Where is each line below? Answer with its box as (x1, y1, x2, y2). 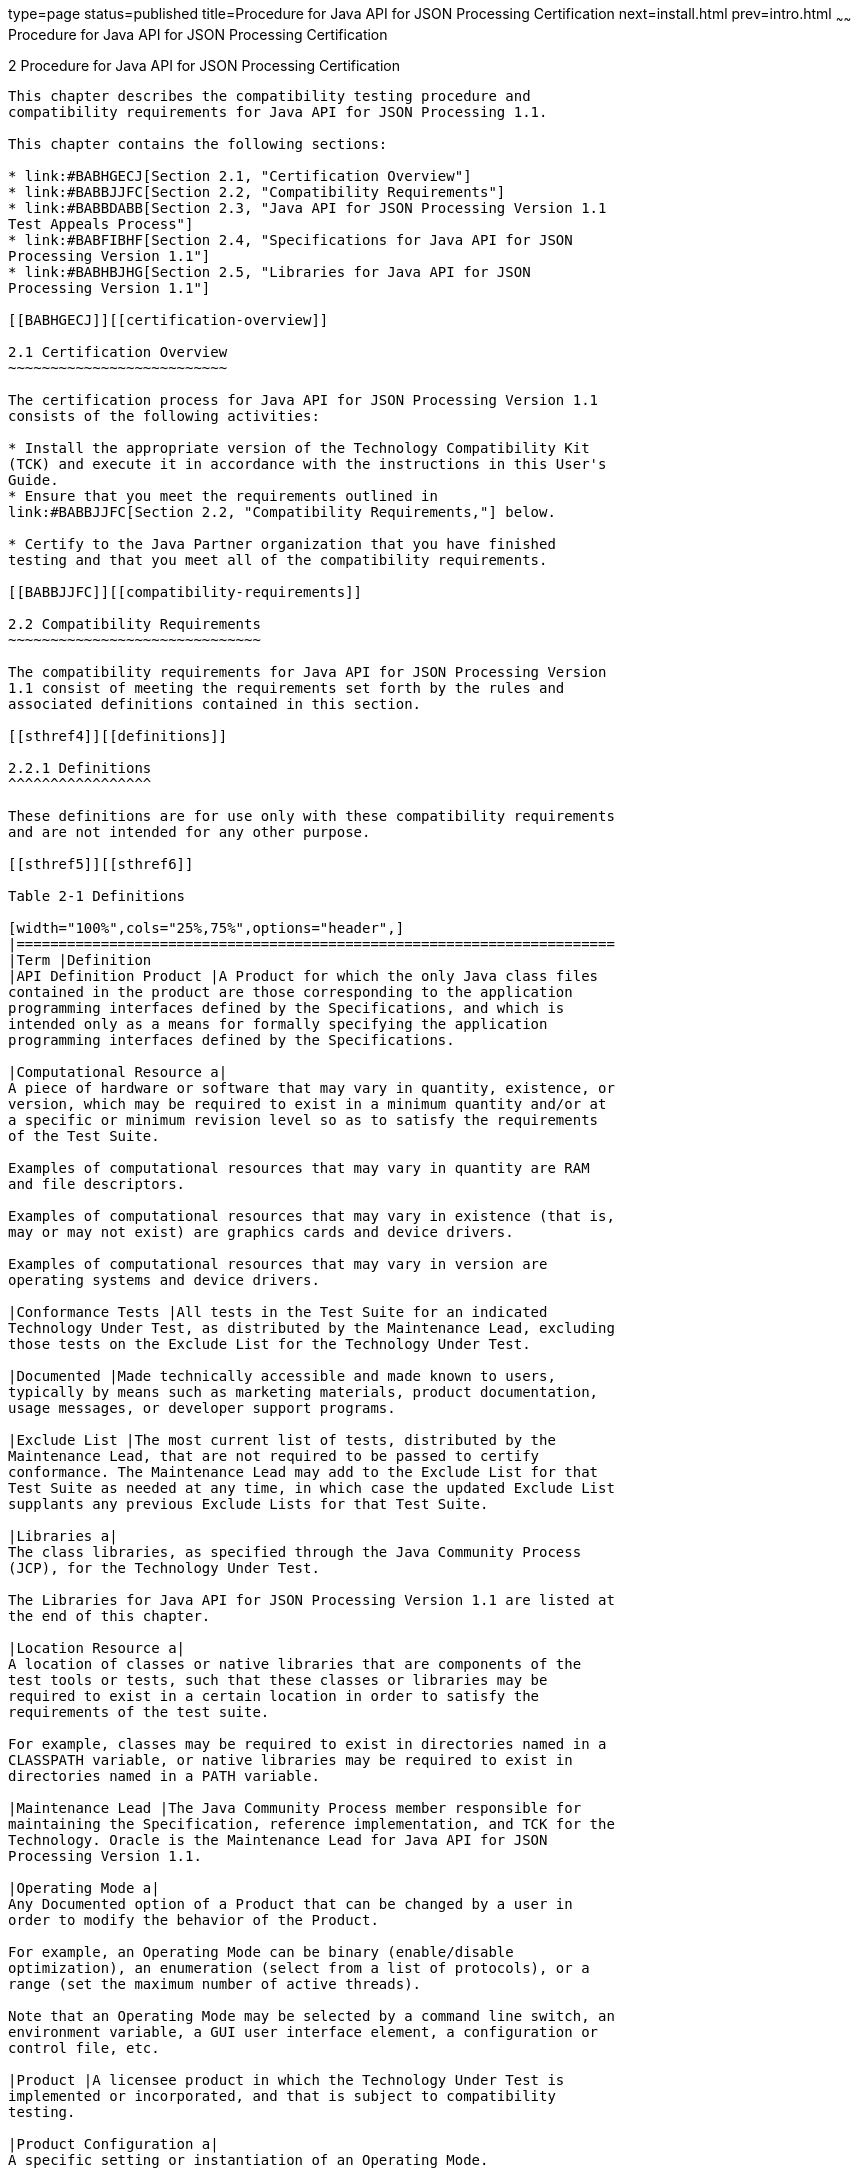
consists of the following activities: (8, 407, 320, 424)
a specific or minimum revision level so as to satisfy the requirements (8, 1111, 599, 1128)
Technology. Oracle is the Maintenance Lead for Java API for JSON (8, 1831, 548, 1848)
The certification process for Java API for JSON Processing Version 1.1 (8, 391, 599, 408)
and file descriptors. (8, 1175, 186, 1192)
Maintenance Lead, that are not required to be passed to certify (8, 1447, 540, 1464)
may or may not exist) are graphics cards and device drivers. (8, 1223, 514, 1240)
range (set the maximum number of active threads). (8, 1975, 422, 1992)
